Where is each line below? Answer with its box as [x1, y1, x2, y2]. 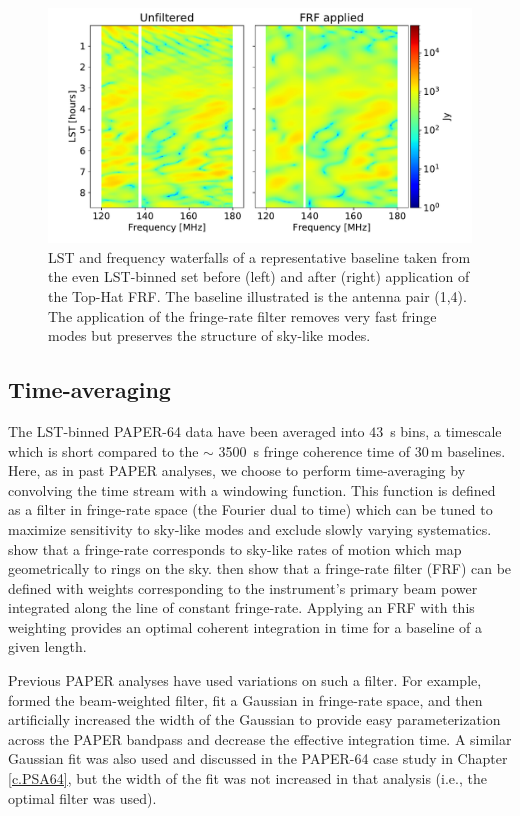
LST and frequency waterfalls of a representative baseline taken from [48, 246, 471, 267]
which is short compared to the [8, 440, 199, 461]
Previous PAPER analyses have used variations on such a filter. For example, [8, 670, 482, 691]
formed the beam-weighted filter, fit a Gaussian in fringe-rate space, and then [8, 689, 483, 710]
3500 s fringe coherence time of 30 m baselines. [218, 440, 506, 461]
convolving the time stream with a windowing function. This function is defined [8, 479, 496, 500]
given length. [8, 636, 87, 657]
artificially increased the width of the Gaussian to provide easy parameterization [8, 709, 501, 730]
